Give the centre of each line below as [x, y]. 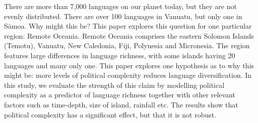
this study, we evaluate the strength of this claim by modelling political [114, 85]
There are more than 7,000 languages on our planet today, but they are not [120, 6]
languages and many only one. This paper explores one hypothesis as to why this [129, 65]
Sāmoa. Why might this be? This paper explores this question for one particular [128, 26]
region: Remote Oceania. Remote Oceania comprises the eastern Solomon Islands [129, 35]
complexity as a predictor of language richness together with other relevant [120, 95]
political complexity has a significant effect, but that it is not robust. [110, 114]
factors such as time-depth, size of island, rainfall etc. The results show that [121, 104]
